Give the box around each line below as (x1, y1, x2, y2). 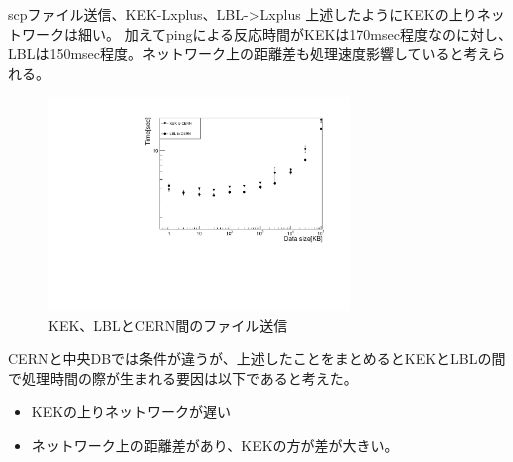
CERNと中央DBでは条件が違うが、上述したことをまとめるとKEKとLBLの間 (8, 348, 506, 369)
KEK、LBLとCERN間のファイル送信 (48, 314, 288, 335)
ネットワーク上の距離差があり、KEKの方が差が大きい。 (31, 435, 399, 456)
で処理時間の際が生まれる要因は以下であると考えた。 (8, 367, 358, 388)
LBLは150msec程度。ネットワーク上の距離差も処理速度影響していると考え (8, 43, 492, 64)
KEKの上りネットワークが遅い (31, 401, 232, 422)
